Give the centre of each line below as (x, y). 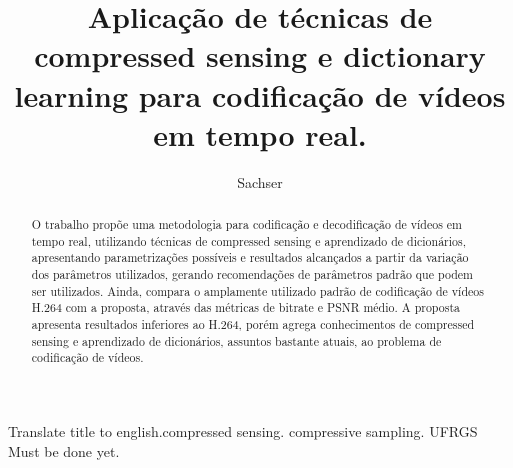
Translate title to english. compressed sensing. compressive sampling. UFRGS (243, 430)
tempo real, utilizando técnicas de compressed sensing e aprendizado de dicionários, (248, 240)
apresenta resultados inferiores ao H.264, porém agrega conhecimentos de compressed (253, 324)
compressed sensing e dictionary (260, 55)
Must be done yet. (64, 450)
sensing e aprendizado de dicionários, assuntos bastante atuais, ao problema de (236, 340)
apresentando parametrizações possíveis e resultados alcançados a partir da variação (250, 257)
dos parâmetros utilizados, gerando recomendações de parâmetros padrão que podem (252, 274)
